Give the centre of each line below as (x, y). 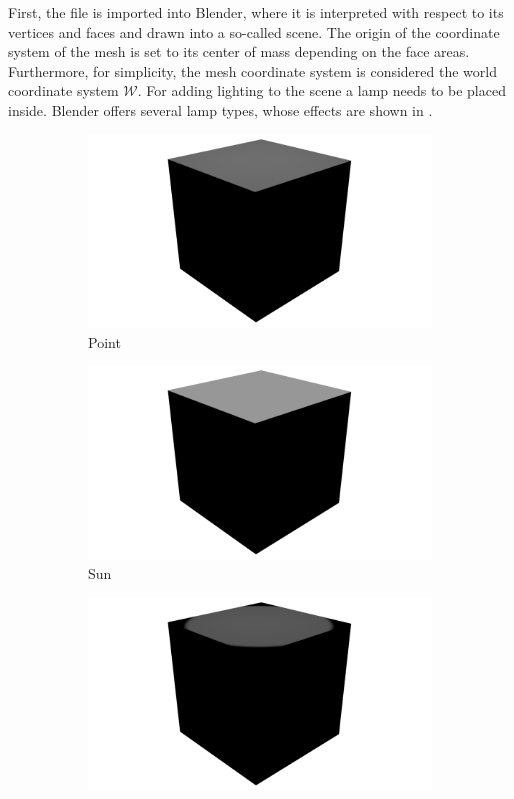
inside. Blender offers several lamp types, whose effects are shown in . (220, 109)
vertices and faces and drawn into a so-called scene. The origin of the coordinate (254, 31)
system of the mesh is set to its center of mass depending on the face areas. (239, 51)
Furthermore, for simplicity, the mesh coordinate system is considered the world (252, 70)
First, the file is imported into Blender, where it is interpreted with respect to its (256, 12)
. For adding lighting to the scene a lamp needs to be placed (321, 90)
